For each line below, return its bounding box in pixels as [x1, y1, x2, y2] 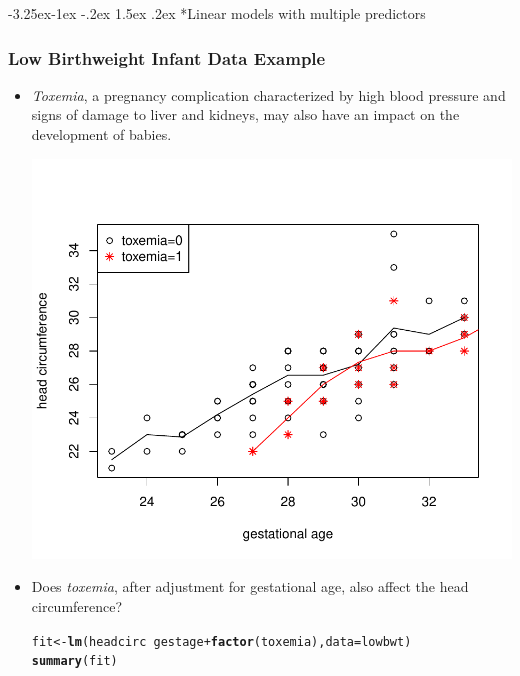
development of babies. [31, 124, 172, 144]
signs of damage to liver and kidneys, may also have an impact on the [31, 104, 460, 125]
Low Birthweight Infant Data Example [8, 45, 326, 70]
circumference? [31, 595, 123, 616]
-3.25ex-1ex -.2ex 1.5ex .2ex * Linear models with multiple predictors [8, 3, 426, 23]
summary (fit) [31, 654, 118, 669]
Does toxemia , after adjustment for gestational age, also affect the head [31, 576, 469, 597]
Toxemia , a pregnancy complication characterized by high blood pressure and [31, 84, 506, 105]
